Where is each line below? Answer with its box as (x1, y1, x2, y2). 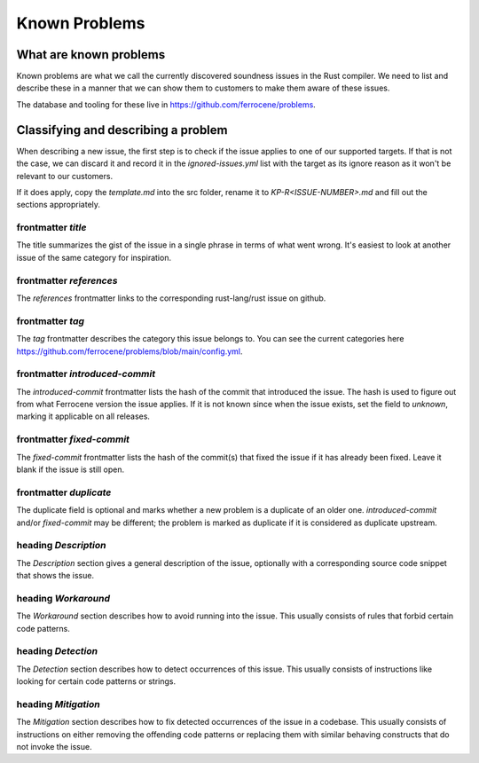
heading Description (16, 539, 106, 552)
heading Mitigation (16, 697, 101, 710)
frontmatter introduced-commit (16, 368, 155, 381)
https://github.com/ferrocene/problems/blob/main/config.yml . (16, 346, 243, 357)
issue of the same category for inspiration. (16, 252, 172, 263)
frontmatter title (16, 222, 87, 234)
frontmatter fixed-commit (16, 433, 130, 445)
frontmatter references (16, 274, 118, 287)
